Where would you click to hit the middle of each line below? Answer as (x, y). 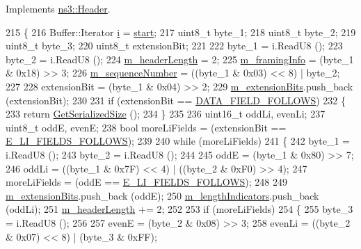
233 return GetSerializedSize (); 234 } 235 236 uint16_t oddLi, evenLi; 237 (166, 114)
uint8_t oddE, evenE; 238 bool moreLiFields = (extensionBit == (146, 127)
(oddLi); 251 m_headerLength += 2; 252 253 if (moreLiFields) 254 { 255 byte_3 (179, 209)
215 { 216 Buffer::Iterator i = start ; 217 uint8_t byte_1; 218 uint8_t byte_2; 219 (181, 32)
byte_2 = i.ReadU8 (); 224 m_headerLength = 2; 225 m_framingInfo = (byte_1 (180, 59)
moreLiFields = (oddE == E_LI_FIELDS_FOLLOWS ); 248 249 (147, 182)
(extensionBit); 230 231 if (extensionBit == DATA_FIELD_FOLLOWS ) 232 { (176, 100)
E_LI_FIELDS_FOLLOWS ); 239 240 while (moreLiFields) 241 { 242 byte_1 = (178, 141)
